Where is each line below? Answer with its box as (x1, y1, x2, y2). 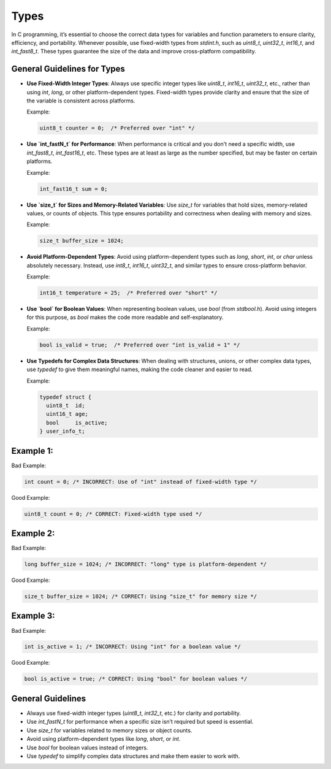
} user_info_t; (39, 428, 85, 435)
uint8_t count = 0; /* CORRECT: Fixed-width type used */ (24, 510, 202, 518)
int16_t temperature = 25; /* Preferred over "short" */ (39, 289, 218, 297)
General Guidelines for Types (11, 64, 126, 74)
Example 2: (11, 528, 55, 538)
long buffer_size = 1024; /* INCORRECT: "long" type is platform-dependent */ (24, 561, 267, 568)
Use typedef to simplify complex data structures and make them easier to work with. (26, 752, 240, 760)
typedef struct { (39, 393, 92, 400)
